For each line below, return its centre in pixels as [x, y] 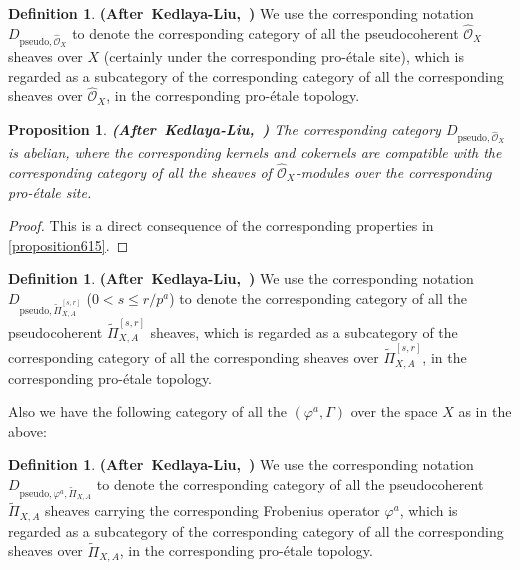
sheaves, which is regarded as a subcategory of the [304, 332]
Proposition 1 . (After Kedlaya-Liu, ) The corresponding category [224, 128]
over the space [394, 411]
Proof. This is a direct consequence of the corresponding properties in [221, 225]
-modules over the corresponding [393, 171]
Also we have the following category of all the [147, 411]
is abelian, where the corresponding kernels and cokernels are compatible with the [255, 152]
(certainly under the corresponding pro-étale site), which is [283, 55]
